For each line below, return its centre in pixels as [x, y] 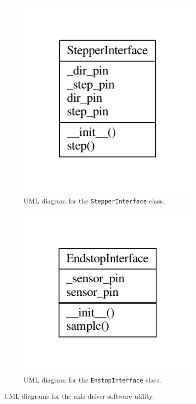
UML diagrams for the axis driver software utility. [79, 396]
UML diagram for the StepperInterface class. [94, 200]
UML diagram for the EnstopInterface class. [92, 379]
